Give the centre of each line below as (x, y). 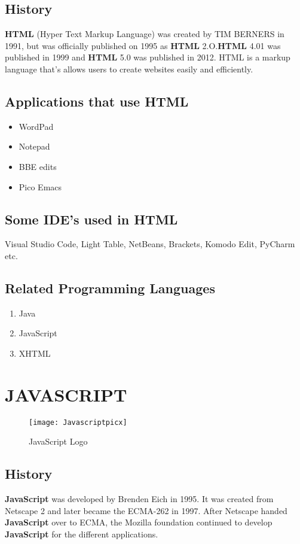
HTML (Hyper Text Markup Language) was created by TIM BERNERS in (145, 34)
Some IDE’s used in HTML (91, 219)
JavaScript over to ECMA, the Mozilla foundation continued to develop (139, 522)
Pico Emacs (40, 186)
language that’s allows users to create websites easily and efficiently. (129, 69)
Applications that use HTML (97, 101)
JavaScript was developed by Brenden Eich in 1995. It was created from (139, 499)
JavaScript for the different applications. (82, 534)
